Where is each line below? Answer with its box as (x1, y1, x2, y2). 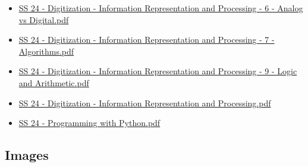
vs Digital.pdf (18, 13, 69, 26)
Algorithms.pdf (18, 45, 74, 57)
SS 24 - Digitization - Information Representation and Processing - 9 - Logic (18, 65, 297, 77)
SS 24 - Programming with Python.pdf (18, 116, 161, 129)
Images (5, 146, 49, 164)
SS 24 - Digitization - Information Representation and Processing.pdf (18, 96, 271, 109)
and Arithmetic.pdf (18, 76, 89, 89)
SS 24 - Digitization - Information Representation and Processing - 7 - (18, 33, 275, 46)
